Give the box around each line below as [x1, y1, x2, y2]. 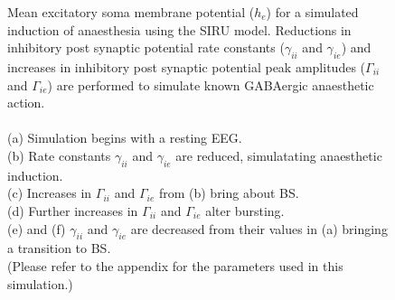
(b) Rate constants [7, 145, 111, 164]
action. [7, 93, 45, 112]
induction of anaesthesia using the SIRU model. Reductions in [7, 20, 352, 39]
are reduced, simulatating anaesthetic [175, 145, 382, 164]
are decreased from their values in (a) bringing [130, 219, 388, 238]
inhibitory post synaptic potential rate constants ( [7, 38, 285, 57]
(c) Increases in [7, 183, 92, 202]
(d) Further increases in [7, 201, 138, 220]
